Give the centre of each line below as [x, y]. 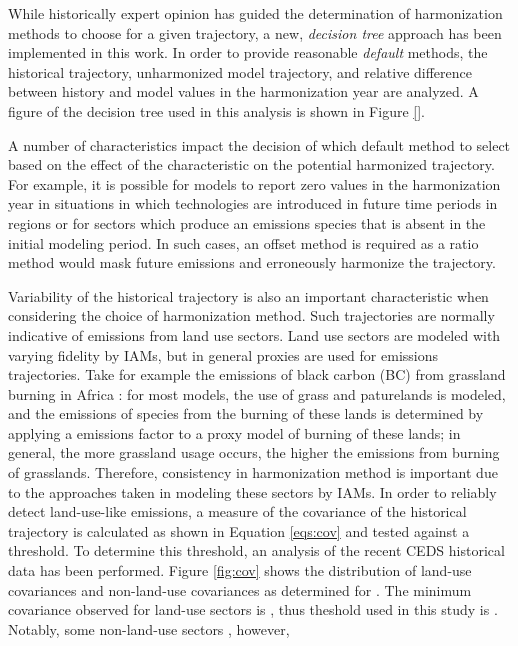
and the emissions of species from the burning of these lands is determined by [246, 413]
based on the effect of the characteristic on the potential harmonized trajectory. [251, 164]
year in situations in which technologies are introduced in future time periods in [253, 203]
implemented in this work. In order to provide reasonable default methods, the [248, 52]
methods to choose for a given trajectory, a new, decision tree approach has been [255, 32]
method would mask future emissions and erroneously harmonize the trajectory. [252, 262]
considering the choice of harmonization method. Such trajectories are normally [251, 315]
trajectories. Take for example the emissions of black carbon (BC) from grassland [257, 374]
